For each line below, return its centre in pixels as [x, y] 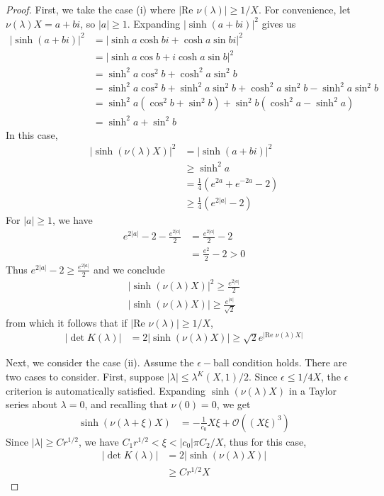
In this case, [32, 134]
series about [32, 404]
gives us [279, 23]
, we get [233, 404]
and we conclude [129, 269]
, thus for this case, [265, 441]
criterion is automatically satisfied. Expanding [106, 390]
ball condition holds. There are [280, 362]
